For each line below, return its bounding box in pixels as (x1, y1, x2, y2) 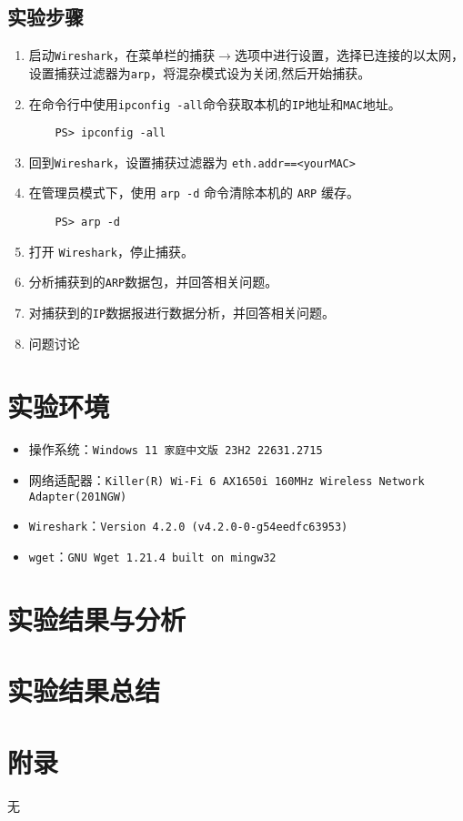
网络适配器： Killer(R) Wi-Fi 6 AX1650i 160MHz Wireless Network (28, 471, 425, 490)
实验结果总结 (7, 672, 161, 709)
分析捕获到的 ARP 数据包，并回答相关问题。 (28, 272, 278, 291)
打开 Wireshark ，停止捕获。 (28, 241, 194, 260)
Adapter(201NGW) (28, 490, 127, 503)
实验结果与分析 (7, 600, 186, 637)
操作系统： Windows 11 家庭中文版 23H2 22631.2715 (28, 440, 323, 459)
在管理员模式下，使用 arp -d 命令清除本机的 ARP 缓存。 (28, 183, 359, 202)
